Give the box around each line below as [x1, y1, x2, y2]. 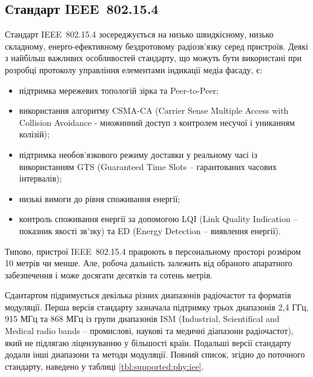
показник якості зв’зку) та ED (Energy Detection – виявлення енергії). [19, 224, 281, 237]
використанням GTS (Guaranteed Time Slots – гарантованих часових [19, 160, 277, 172]
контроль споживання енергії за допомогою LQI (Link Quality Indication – [19, 212, 298, 225]
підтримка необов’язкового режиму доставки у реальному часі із [19, 148, 257, 160]
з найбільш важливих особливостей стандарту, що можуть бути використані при [5, 51, 302, 64]
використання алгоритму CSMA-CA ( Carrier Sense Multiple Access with [19, 104, 289, 117]
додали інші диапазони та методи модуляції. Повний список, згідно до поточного [5, 348, 305, 361]
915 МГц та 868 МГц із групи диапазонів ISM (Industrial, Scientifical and [5, 312, 280, 325]
